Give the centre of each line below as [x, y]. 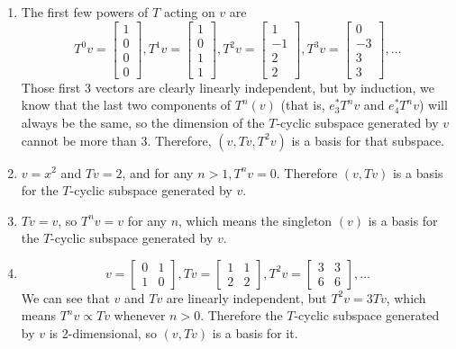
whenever [140, 315]
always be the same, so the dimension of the [143, 122]
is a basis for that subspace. [368, 140]
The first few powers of [85, 12]
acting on [189, 12]
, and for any [158, 172]
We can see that [65, 297]
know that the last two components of [126, 105]
